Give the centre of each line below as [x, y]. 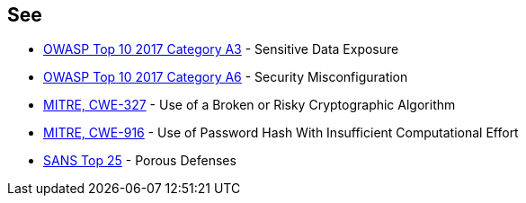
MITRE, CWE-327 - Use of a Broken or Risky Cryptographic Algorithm [250, 105]
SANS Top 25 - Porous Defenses [140, 161]
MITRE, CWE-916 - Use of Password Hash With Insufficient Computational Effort [281, 133]
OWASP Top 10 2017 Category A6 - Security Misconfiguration [226, 77]
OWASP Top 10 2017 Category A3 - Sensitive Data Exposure [221, 49]
